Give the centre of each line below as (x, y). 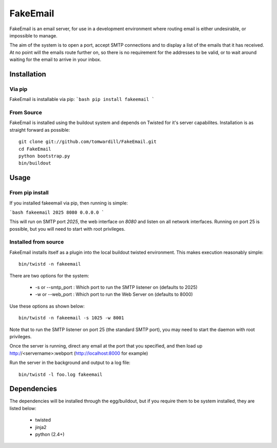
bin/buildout (35, 163)
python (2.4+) (50, 434)
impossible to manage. (33, 35)
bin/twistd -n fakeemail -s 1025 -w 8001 (71, 318)
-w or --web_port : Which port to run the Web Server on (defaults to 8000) (114, 294)
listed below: (23, 408)
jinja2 (41, 427)
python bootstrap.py (44, 156)
